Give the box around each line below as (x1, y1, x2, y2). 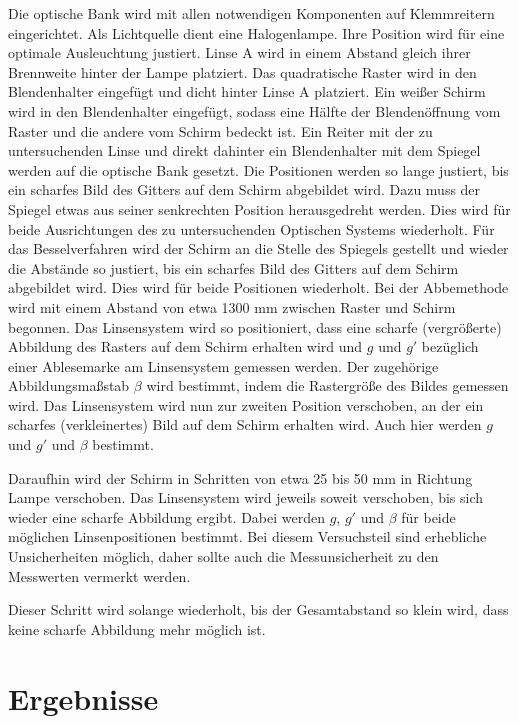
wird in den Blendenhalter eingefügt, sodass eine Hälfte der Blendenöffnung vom (8, 100, 501, 121)
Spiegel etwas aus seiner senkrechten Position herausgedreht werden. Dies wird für (8, 198, 511, 219)
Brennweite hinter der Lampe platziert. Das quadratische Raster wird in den (8, 61, 477, 82)
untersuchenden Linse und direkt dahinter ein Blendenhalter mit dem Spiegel (8, 140, 481, 161)
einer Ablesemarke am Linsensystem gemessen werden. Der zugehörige (8, 355, 439, 376)
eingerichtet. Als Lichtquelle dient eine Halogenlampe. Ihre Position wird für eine (8, 22, 505, 43)
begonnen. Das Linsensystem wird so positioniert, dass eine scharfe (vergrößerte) (8, 316, 502, 337)
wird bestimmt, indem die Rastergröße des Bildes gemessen (146, 375, 509, 396)
